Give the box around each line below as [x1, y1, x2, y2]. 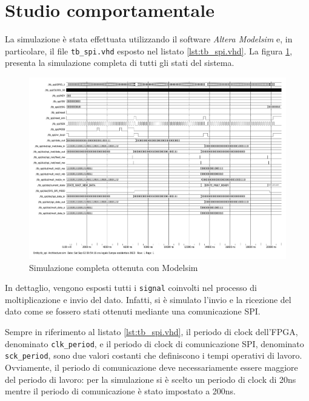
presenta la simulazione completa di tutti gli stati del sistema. [5, 56, 234, 69]
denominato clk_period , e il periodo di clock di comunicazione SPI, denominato [5, 337, 304, 350]
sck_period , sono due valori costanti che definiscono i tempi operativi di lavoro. [5, 349, 302, 362]
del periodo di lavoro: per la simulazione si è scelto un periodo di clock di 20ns [5, 373, 296, 385]
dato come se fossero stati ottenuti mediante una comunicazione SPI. [5, 305, 261, 318]
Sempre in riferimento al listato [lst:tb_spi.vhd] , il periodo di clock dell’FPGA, [5, 325, 298, 338]
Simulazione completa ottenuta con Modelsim [29, 261, 198, 273]
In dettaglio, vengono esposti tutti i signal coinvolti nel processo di [5, 281, 257, 294]
